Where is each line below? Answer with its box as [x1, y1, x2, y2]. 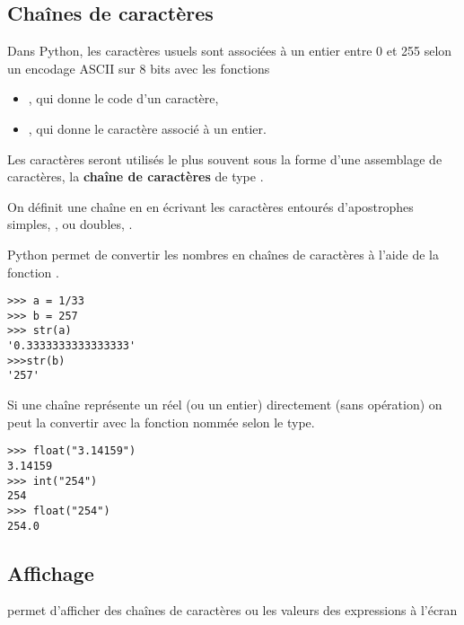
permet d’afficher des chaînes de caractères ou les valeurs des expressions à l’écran [7, 601, 458, 620]
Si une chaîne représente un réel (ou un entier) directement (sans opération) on [7, 395, 442, 414]
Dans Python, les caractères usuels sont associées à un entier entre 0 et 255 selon [7, 41, 452, 60]
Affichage [7, 559, 94, 586]
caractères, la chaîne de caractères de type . [7, 167, 264, 186]
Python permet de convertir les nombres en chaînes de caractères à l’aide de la [7, 244, 439, 263]
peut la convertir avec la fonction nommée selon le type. [7, 412, 315, 431]
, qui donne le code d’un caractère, [28, 89, 219, 108]
